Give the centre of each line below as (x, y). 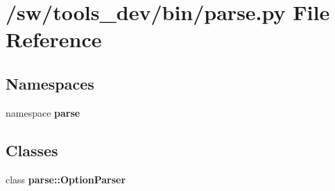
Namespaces (50, 83)
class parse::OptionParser (66, 179)
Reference (54, 39)
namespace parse (43, 112)
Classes (32, 150)
